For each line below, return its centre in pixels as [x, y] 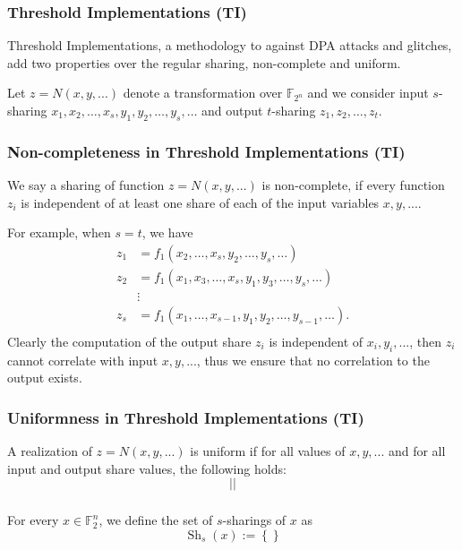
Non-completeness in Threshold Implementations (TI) [206, 151]
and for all [417, 451]
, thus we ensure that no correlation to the [313, 360]
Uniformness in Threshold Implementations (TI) [186, 417]
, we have [167, 232]
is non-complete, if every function [353, 185]
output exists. [45, 378]
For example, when [59, 232]
